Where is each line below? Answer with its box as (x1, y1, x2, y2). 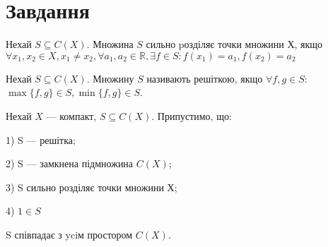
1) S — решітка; (6, 132, 76, 147)
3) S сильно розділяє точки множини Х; (6, 179, 177, 194)
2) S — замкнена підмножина (6, 156, 134, 171)
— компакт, (46, 108, 97, 123)
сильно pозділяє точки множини (146, 37, 284, 52)
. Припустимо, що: (151, 108, 232, 123)
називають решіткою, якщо (146, 71, 263, 85)
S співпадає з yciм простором (6, 227, 133, 241)
